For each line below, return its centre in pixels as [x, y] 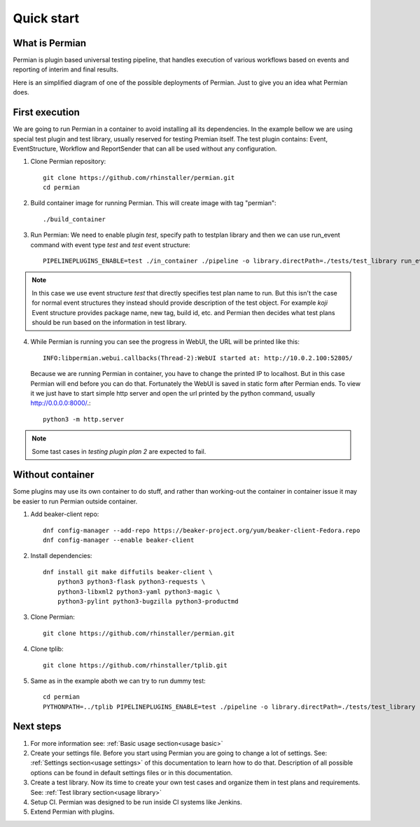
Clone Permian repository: [68, 162]
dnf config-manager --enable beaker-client [119, 540]
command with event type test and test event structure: [110, 244]
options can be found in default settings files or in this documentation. [132, 772]
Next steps [37, 727]
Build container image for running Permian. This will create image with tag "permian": [153, 203]
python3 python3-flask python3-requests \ [131, 582]
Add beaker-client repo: [65, 514]
